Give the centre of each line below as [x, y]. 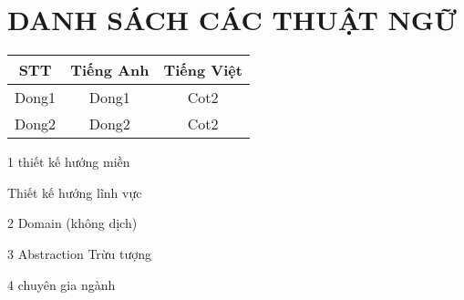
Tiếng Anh [110, 70]
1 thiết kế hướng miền [69, 162]
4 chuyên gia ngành [62, 284]
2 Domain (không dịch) [72, 223]
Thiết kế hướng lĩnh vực [75, 192]
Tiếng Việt [203, 70]
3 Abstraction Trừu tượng [80, 253]
